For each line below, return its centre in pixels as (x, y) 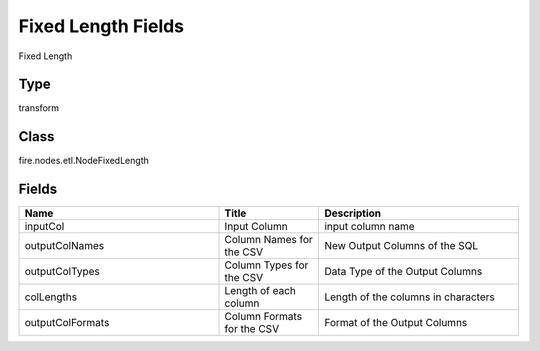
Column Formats (263, 317)
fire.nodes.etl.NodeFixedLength (83, 161)
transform (39, 108)
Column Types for (266, 265)
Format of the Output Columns (396, 323)
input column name (369, 227)
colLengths (51, 297)
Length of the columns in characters (409, 297)
